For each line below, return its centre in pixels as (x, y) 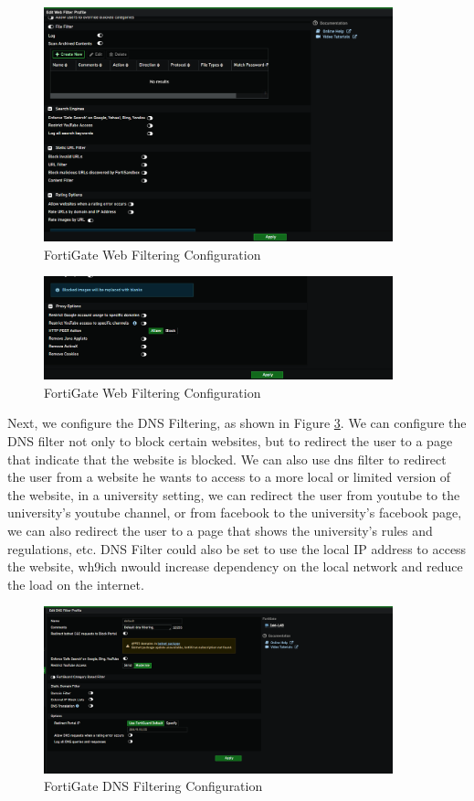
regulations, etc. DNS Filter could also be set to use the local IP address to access (237, 548)
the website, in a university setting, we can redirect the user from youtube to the (234, 494)
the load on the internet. (76, 584)
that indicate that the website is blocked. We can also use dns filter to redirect (227, 459)
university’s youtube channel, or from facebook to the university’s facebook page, (235, 513)
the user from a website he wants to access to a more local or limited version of (229, 477)
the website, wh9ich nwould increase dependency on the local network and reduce (235, 566)
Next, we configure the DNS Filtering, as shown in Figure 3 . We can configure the (237, 423)
